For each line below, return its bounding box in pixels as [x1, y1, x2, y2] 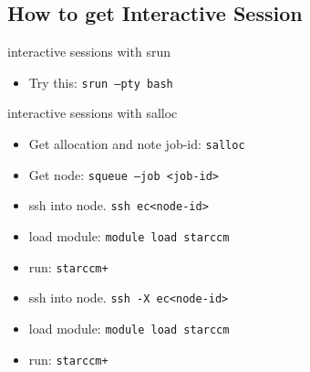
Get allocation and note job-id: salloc [28, 134, 245, 154]
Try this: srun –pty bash [28, 72, 173, 91]
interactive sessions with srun [7, 42, 170, 61]
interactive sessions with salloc [7, 103, 178, 122]
